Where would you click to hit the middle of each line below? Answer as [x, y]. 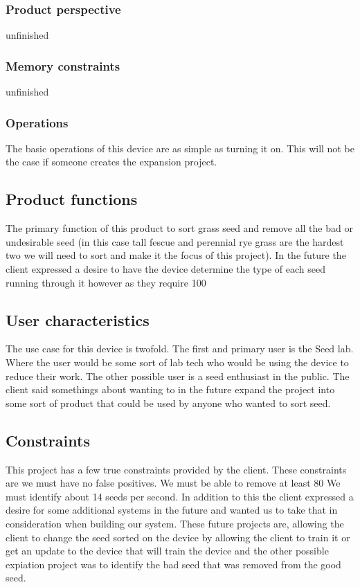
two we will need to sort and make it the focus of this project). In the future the [176, 255]
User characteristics [78, 319]
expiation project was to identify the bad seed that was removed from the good [173, 564]
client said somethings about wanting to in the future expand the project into [170, 389]
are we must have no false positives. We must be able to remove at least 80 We [173, 483]
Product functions [72, 199]
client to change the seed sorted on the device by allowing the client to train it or [178, 537]
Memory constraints [63, 65]
